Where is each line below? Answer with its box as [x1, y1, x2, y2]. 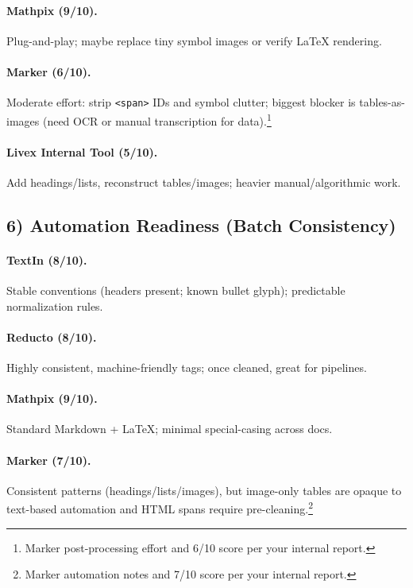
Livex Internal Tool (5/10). [6, 143, 158, 160]
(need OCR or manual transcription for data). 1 [42, 110, 272, 129]
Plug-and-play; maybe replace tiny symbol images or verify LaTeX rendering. [6, 32, 382, 48]
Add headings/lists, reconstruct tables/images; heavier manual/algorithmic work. [6, 173, 401, 190]
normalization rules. [6, 297, 103, 314]
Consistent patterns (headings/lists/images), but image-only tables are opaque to [6, 482, 402, 498]
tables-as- [359, 94, 405, 110]
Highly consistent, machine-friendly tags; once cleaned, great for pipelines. [6, 359, 367, 376]
